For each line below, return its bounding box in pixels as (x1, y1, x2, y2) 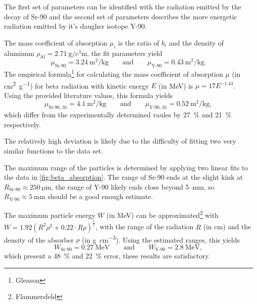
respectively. (4, 119, 41, 129)
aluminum (4, 48, 35, 58)
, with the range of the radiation (95, 221, 194, 232)
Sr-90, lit (48, 105, 67, 110)
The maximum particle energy (4, 209, 95, 220)
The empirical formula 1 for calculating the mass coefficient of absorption (4, 67, 223, 79)
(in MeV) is (158, 80, 193, 91)
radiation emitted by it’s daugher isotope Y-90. (4, 21, 147, 31)
